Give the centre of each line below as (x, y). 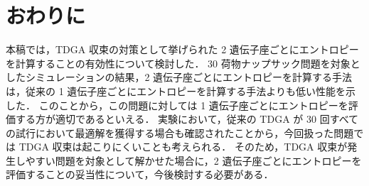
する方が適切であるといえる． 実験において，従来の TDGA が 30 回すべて (187, 119)
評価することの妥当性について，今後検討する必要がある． (140, 174)
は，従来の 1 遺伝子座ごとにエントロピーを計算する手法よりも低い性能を (176, 91)
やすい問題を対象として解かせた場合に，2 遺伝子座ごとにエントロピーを (193, 160)
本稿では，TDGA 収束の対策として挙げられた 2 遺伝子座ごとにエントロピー (182, 49)
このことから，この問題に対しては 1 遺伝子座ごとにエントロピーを (193, 105)
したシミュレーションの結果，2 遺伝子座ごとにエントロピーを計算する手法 (179, 77)
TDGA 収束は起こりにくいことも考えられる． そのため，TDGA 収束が (183, 147)
